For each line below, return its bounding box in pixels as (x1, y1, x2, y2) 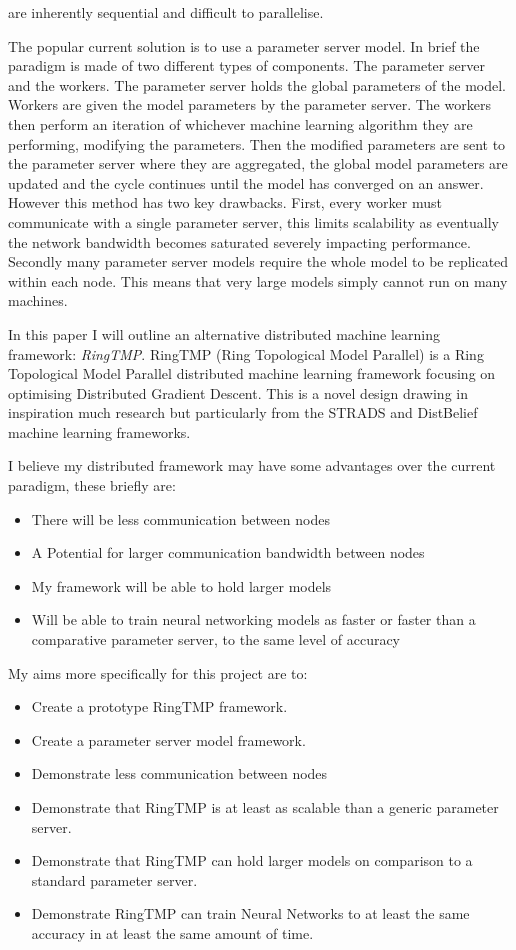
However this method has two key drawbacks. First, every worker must (8, 192, 442, 213)
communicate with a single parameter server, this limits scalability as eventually (8, 211, 499, 232)
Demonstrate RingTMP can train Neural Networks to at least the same (31, 903, 470, 924)
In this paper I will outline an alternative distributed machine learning (8, 323, 441, 344)
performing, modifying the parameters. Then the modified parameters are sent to (8, 133, 506, 154)
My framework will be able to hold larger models (31, 575, 332, 596)
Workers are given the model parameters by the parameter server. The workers (8, 94, 491, 115)
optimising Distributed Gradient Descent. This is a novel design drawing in (8, 382, 468, 403)
